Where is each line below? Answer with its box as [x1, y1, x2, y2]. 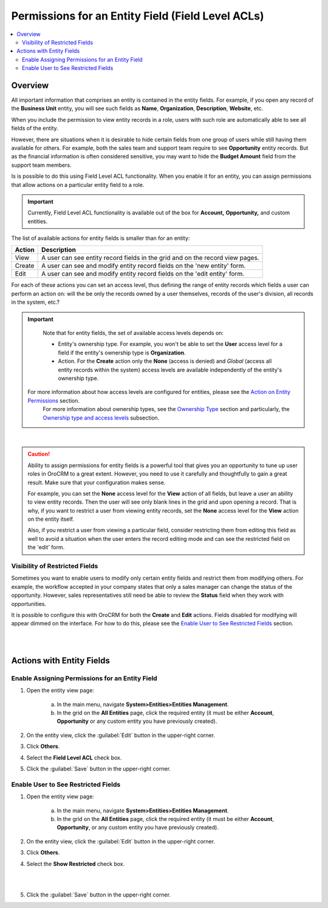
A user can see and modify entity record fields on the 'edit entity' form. [41, 270, 245, 278]
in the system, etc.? [11, 298, 60, 306]
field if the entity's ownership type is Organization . [58, 349, 186, 356]
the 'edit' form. [27, 544, 65, 551]
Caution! [27, 451, 50, 458]
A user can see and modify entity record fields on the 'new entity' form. [41, 262, 246, 270]
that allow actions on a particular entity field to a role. [11, 181, 145, 188]
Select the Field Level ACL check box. [26, 754, 122, 761]
